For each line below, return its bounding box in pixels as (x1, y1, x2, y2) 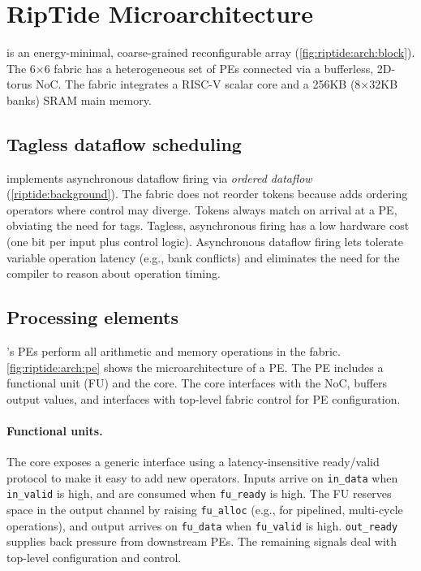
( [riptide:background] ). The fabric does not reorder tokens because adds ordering (6, 185, 408, 202)
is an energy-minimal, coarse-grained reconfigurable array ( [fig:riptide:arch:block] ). (6, 44, 415, 61)
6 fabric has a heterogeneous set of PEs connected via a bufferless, (44, 59, 374, 76)
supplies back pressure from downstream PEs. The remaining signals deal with (6, 533, 397, 550)
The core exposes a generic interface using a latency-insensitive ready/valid (6, 453, 380, 470)
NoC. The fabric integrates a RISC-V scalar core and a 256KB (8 (35, 76, 361, 93)
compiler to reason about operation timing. (6, 265, 221, 282)
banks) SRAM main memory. (6, 91, 152, 108)
